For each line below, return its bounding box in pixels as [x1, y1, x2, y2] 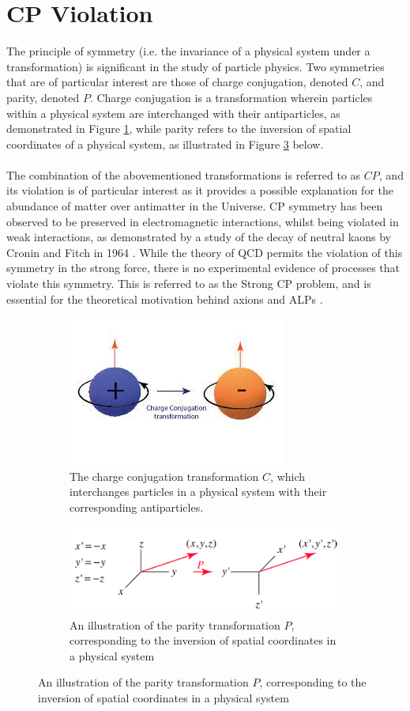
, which [270, 467, 306, 484]
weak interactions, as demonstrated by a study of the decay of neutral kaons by [6, 229, 391, 245]
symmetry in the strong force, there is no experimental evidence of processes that [6, 259, 401, 276]
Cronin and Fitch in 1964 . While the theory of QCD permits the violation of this [6, 244, 403, 260]
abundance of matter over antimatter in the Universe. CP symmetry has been [6, 198, 383, 214]
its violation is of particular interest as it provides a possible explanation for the [6, 182, 393, 199]
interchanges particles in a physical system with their [70, 483, 327, 500]
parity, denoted [6, 89, 80, 105]
